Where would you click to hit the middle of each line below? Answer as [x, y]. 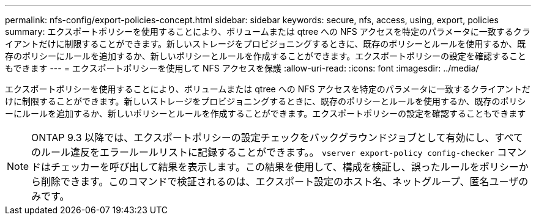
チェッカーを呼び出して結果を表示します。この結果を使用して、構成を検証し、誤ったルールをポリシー [285, 167]
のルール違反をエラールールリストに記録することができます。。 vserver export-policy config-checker [263, 152]
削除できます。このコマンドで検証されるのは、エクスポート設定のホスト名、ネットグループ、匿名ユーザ [280, 182]
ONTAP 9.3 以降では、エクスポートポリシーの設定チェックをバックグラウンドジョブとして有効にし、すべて [277, 137]
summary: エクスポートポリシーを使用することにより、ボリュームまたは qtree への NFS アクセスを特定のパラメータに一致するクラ [268, 31]
